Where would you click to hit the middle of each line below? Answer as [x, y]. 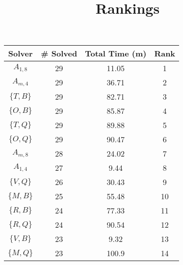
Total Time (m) [116, 53]
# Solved [59, 53]
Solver [20, 53]
